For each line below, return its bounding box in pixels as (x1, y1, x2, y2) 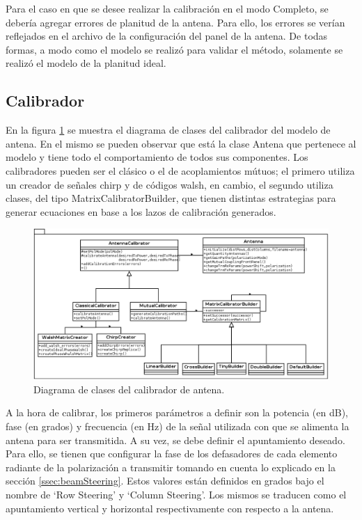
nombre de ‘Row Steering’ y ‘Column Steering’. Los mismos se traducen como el (6, 487, 347, 502)
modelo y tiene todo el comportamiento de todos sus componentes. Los (6, 150, 308, 164)
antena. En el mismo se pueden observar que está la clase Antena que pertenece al (6, 136, 356, 150)
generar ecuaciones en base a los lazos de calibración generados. (6, 204, 276, 219)
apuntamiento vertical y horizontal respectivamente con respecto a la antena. (6, 501, 334, 515)
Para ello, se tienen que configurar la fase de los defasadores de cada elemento (6, 446, 338, 461)
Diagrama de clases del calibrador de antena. (33, 381, 225, 396)
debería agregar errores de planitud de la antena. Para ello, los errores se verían (6, 15, 345, 29)
